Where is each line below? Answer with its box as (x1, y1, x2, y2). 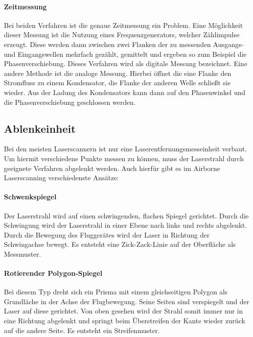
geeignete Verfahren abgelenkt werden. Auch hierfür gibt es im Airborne (4, 163, 220, 173)
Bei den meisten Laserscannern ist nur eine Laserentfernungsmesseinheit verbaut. (4, 144, 247, 154)
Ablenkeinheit (4, 120, 76, 136)
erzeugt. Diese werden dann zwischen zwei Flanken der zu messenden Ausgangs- (4, 39, 244, 49)
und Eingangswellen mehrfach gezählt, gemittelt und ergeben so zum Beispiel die (4, 48, 247, 59)
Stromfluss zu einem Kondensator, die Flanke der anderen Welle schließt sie (4, 77, 231, 88)
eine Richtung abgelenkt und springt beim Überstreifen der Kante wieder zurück (4, 315, 245, 326)
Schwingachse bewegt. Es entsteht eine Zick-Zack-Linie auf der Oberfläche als (4, 239, 236, 249)
